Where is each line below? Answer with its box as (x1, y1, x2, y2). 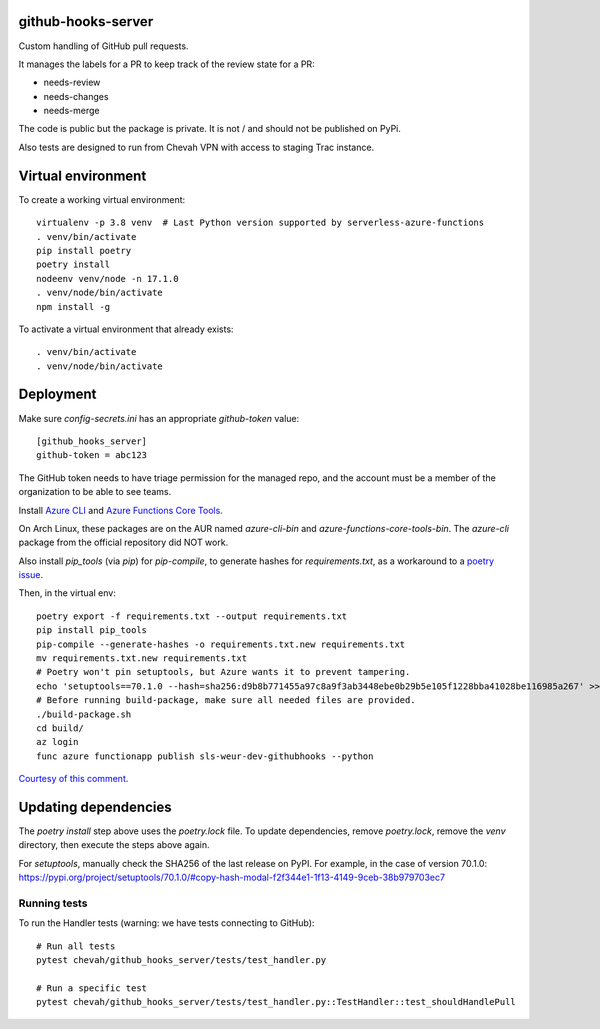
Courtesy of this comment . (18, 773, 129, 785)
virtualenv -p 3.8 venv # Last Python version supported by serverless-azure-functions (36, 217, 485, 229)
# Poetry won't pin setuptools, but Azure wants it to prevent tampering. (36, 666, 411, 678)
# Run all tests (36, 940, 116, 952)
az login (36, 736, 79, 748)
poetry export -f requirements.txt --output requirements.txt (36, 610, 348, 622)
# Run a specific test (36, 982, 148, 994)
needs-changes (43, 90, 109, 102)
